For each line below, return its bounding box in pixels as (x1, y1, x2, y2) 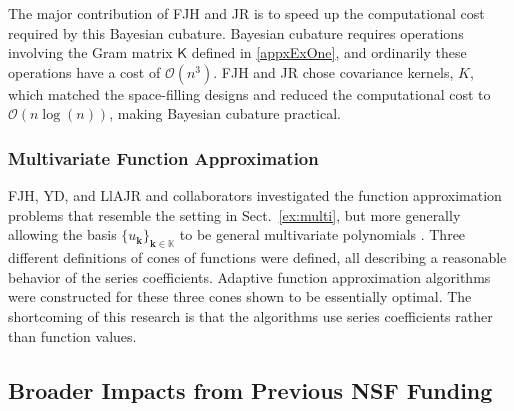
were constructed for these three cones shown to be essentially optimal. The (8, 286, 472, 307)
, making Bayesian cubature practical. (109, 103, 341, 124)
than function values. (8, 325, 137, 346)
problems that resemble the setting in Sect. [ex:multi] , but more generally (8, 204, 461, 225)
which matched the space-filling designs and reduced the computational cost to (8, 83, 491, 104)
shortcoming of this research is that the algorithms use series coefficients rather (8, 305, 493, 326)
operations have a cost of (8, 61, 161, 82)
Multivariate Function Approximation (8, 145, 319, 170)
